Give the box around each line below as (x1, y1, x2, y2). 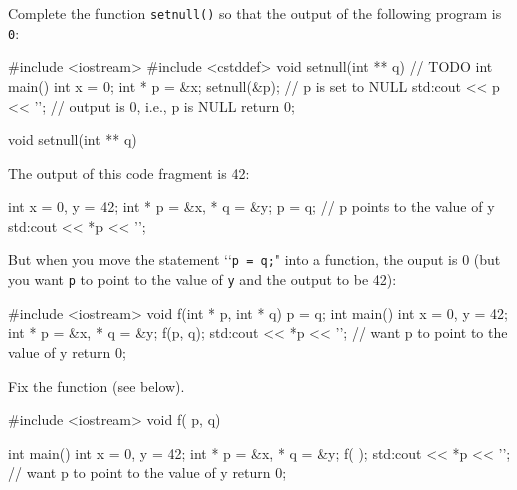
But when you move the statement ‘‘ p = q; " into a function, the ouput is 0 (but (8, 249, 501, 270)
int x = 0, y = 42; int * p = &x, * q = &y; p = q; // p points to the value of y (8, 196, 495, 217)
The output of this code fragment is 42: (8, 162, 250, 183)
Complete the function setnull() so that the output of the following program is (8, 3, 502, 23)
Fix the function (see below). (8, 375, 185, 396)
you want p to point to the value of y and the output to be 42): (8, 269, 397, 290)
